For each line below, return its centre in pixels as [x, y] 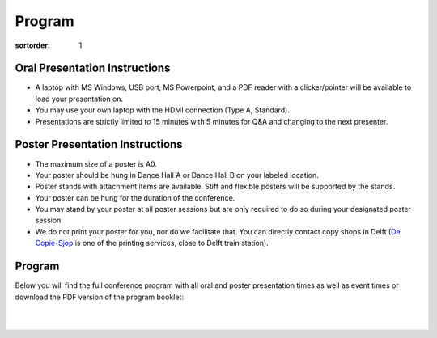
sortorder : [32, 45]
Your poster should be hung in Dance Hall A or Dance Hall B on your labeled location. [177, 175]
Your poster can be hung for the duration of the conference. [135, 197]
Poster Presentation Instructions [99, 144]
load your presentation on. [79, 99]
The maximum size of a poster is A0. [96, 164]
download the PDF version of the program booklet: [99, 297]
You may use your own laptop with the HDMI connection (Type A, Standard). [163, 110]
